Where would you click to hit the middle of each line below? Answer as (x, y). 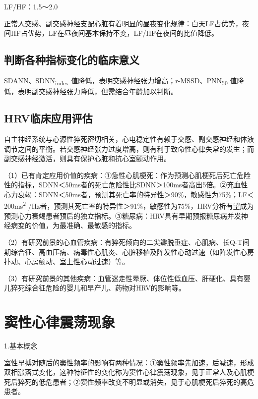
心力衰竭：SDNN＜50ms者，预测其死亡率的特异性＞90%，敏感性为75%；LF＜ (129, 194)
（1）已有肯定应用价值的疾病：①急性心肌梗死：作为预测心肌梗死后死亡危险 (127, 175)
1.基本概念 (21, 345)
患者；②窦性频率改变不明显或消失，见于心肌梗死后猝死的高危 (153, 381)
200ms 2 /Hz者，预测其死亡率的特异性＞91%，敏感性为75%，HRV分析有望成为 (129, 205)
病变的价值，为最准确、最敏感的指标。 (73, 225)
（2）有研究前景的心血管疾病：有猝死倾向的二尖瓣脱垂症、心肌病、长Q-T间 (127, 242)
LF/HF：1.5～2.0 (31, 6)
